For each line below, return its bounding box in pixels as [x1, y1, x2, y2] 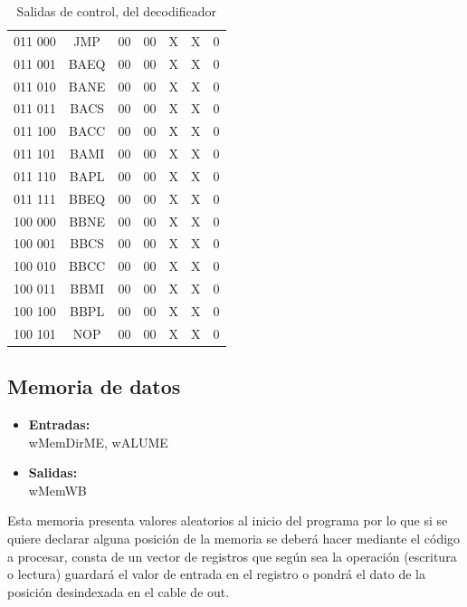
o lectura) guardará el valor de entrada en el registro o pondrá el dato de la [7, 564, 425, 583]
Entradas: [28, 415, 91, 434]
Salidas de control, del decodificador [16, 2, 216, 20]
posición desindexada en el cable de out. [7, 582, 230, 601]
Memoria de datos [7, 372, 181, 400]
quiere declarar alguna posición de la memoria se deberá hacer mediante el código [7, 529, 461, 548]
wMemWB [28, 480, 87, 499]
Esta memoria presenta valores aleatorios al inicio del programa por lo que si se [7, 511, 448, 530]
